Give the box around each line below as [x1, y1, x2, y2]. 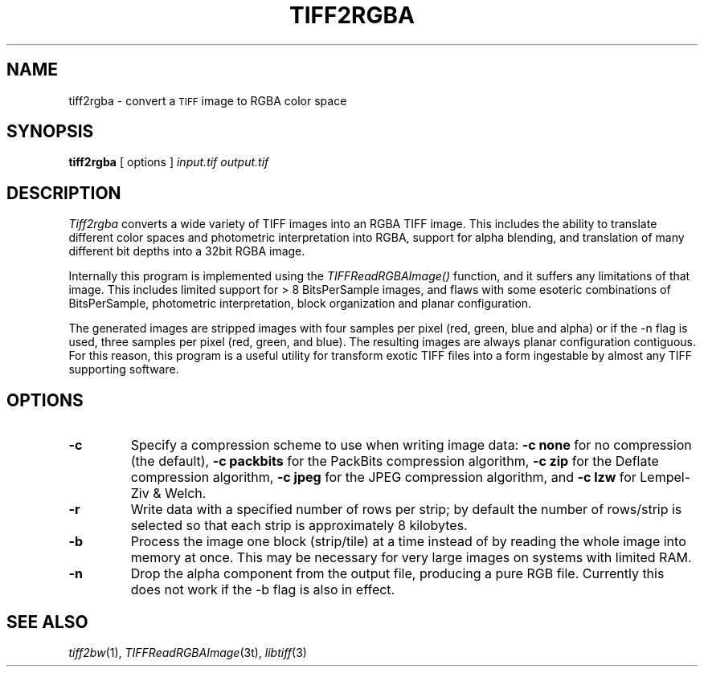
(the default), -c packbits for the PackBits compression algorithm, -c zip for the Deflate [130, 453, 659, 470]
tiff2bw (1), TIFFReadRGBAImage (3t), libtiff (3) [68, 645, 307, 659]
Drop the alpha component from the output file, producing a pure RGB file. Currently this [130, 565, 665, 582]
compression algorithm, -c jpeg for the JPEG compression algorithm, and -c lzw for [130, 469, 636, 486]
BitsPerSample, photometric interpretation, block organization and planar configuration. [68, 296, 532, 311]
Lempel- [640, 469, 691, 486]
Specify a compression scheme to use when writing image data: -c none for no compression [130, 437, 692, 454]
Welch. [165, 485, 207, 502]
